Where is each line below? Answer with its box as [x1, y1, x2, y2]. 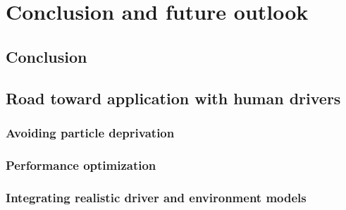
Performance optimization [6, 156, 156, 173]
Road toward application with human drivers [6, 87, 341, 109]
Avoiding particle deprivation [6, 123, 175, 141]
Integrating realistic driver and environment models [6, 188, 307, 206]
